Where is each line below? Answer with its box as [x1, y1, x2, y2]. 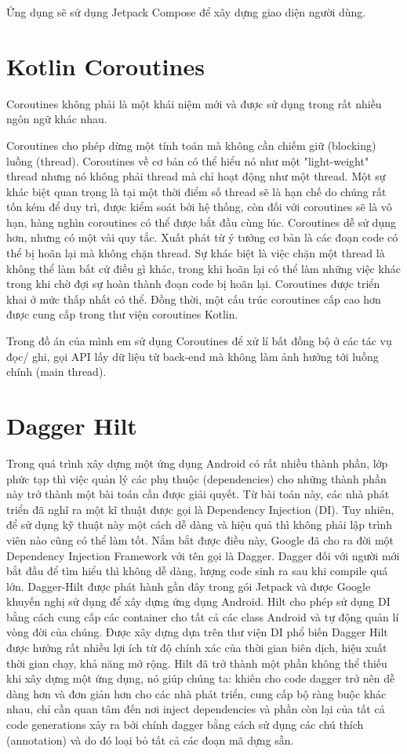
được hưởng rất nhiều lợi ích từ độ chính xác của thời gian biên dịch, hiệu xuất [6, 639, 387, 656]
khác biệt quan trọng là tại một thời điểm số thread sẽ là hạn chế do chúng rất [6, 183, 387, 199]
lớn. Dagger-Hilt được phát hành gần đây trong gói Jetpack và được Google [6, 577, 371, 594]
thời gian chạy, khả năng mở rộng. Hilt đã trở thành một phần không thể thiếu [6, 654, 387, 671]
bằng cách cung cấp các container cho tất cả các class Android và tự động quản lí [6, 608, 399, 625]
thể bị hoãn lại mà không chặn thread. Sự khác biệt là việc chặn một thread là [6, 245, 385, 261]
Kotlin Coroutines [6, 49, 205, 82]
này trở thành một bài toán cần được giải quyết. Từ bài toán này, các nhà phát [6, 486, 390, 502]
